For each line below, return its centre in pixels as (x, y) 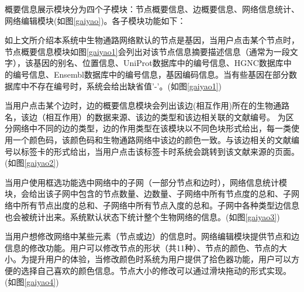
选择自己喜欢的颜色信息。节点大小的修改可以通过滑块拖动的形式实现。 (156, 270)
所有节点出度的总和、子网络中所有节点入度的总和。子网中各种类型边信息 (160, 205)
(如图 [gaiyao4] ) (32, 282)
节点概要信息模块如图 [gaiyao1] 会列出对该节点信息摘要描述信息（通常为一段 (147, 51)
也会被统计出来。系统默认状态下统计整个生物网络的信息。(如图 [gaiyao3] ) (142, 216)
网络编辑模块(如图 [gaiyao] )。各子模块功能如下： (95, 20)
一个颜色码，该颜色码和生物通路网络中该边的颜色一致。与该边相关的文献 (152, 139)
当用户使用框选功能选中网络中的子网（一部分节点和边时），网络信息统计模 (146, 182)
